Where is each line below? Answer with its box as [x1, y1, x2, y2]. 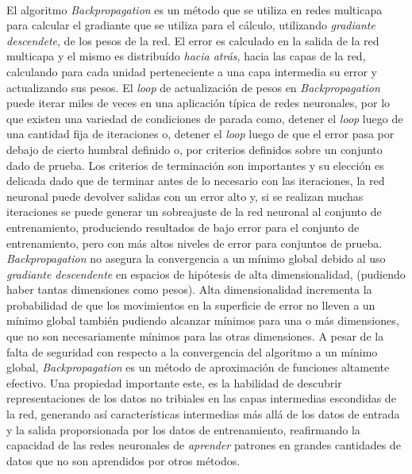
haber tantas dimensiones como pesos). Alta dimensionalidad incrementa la [6, 281, 372, 298]
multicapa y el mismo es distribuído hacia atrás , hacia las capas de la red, [6, 48, 366, 64]
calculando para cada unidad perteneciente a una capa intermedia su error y [6, 63, 377, 79]
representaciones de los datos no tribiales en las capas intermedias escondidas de [6, 390, 396, 407]
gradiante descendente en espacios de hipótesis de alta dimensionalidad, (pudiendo [6, 265, 406, 282]
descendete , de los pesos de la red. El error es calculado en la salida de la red [6, 32, 379, 48]
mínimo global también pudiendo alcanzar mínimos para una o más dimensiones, [6, 312, 399, 329]
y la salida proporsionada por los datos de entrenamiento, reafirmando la [6, 421, 360, 437]
